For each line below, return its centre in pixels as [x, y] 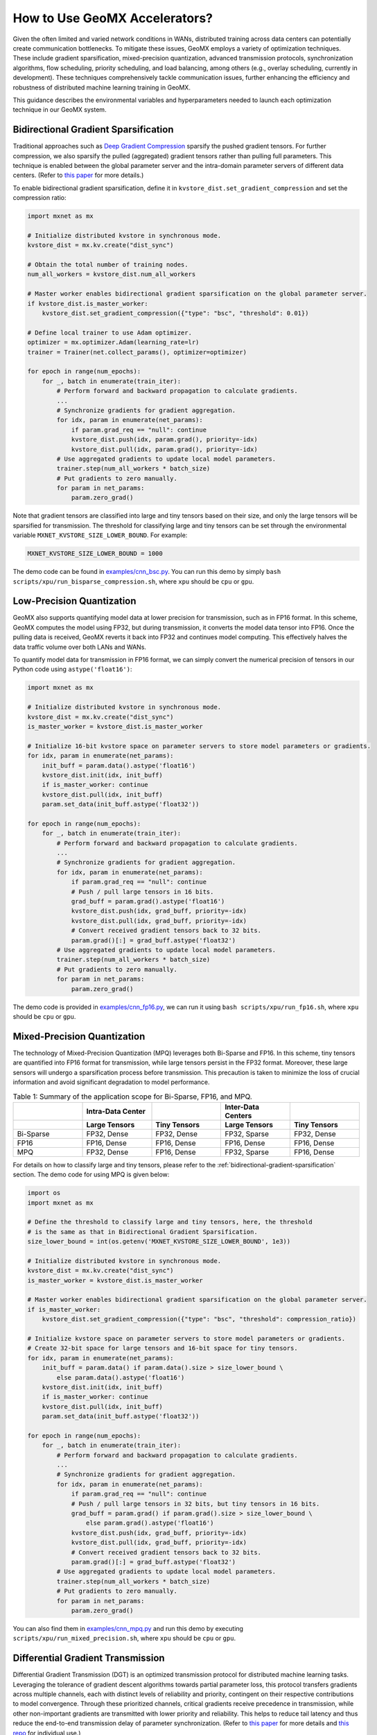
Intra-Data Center [116, 1111]
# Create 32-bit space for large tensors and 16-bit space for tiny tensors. [163, 1348]
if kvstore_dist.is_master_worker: [88, 303]
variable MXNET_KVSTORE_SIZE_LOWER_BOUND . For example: [100, 535]
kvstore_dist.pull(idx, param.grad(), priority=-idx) [164, 449]
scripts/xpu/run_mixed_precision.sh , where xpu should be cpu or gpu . [124, 1639]
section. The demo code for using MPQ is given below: [91, 1175]
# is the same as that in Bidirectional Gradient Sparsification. [142, 1232]
